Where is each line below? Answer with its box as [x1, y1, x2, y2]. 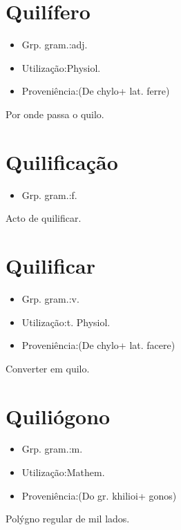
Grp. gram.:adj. [21, 37, 88, 52]
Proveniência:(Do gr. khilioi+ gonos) [21, 488, 177, 502]
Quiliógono [6, 401, 111, 430]
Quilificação [6, 147, 118, 176]
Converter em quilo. [6, 361, 90, 375]
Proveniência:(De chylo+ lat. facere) [21, 338, 175, 352]
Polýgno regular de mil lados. [6, 511, 130, 526]
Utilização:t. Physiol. [21, 314, 111, 329]
